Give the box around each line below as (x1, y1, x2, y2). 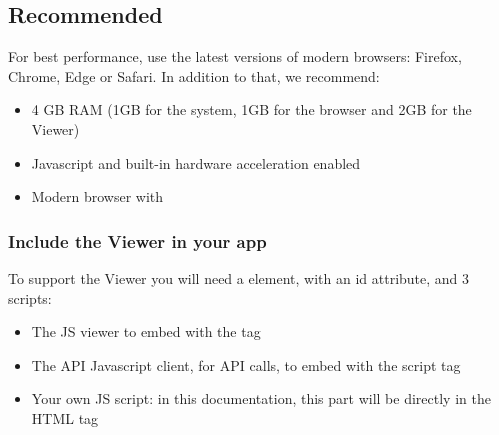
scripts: (8, 287, 52, 308)
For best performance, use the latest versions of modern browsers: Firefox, (8, 46, 462, 67)
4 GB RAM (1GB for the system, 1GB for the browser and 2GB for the (31, 99, 472, 120)
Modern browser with (31, 186, 164, 207)
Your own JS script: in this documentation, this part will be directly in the (31, 388, 491, 409)
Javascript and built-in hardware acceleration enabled (31, 152, 361, 173)
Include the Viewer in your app (8, 228, 267, 253)
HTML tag (31, 407, 99, 428)
